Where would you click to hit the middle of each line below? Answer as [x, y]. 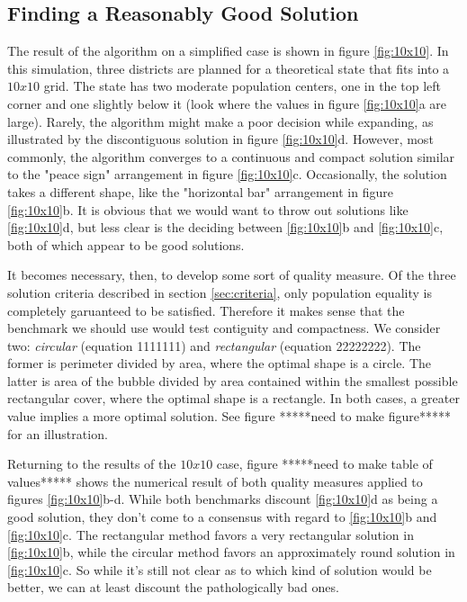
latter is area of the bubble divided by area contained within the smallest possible [233, 380]
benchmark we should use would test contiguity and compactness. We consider [224, 328]
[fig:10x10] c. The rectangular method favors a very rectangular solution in [211, 534]
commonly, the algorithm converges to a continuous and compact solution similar [231, 156]
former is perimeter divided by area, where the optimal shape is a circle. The [220, 363]
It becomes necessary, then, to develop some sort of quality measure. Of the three [232, 275]
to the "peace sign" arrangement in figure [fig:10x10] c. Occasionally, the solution [227, 174]
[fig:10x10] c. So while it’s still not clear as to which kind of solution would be [220, 569]
